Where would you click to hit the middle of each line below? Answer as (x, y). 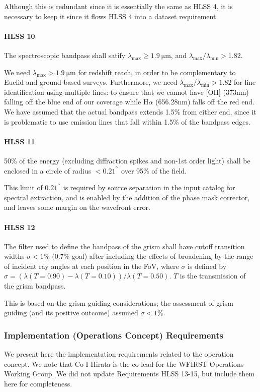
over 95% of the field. (154, 170)
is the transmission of (213, 276)
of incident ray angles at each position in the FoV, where (92, 266)
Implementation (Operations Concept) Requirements (114, 335)
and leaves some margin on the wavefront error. (77, 207)
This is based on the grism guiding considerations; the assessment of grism (119, 302)
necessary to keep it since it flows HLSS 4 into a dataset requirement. (111, 16)
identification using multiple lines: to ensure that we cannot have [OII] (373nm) (126, 92)
